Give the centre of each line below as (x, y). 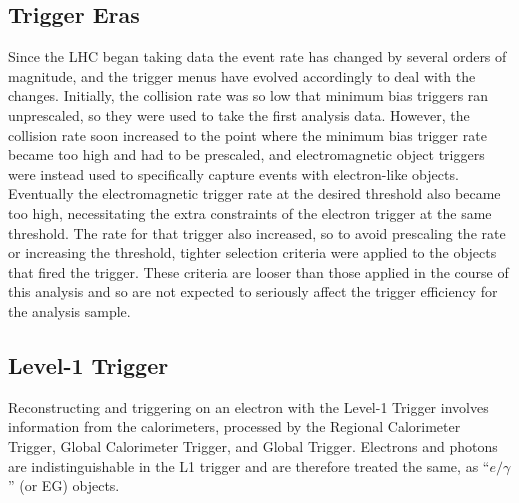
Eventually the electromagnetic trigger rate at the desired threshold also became (254, 193)
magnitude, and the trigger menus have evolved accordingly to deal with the (242, 75)
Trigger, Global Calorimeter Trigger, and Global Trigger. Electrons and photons (253, 445)
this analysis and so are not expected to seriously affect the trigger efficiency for (253, 291)
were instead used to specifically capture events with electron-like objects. (233, 173)
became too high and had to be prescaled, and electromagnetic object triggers (246, 154)
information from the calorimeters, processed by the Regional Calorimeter (234, 426)
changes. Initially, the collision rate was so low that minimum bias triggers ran (248, 95)
